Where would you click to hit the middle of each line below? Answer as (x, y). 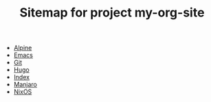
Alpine (23, 48)
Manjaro (25, 85)
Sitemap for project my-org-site (112, 13)
